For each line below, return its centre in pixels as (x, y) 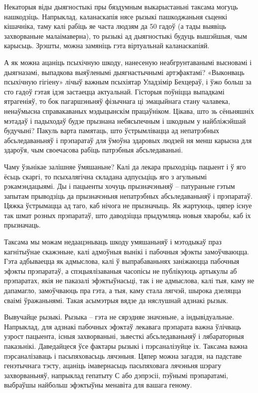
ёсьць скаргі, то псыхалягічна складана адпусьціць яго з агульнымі (106, 176)
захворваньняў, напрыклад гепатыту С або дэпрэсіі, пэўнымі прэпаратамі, (116, 375)
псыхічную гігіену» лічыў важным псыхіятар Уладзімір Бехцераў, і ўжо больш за (128, 82)
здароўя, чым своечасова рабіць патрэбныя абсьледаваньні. (94, 150)
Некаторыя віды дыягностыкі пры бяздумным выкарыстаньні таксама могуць (121, 6)
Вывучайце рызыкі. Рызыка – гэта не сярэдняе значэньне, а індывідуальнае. (119, 317)
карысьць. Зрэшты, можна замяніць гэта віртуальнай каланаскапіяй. (107, 45)
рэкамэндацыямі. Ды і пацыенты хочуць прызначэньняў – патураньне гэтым (120, 186)
